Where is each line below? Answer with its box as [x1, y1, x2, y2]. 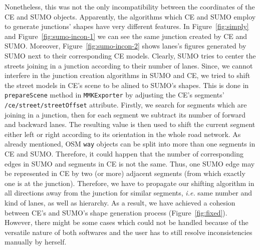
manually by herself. [5, 236, 67, 247]
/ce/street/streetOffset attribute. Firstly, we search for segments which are [5, 99, 247, 109]
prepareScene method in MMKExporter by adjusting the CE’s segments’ [5, 89, 224, 100]
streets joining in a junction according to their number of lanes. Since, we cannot [5, 60, 253, 70]
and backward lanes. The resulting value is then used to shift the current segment [5, 119, 255, 129]
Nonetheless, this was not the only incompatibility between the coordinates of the [5, 1, 255, 11]
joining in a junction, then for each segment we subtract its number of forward [5, 109, 246, 119]
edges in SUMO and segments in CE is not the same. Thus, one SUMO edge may [5, 158, 255, 168]
